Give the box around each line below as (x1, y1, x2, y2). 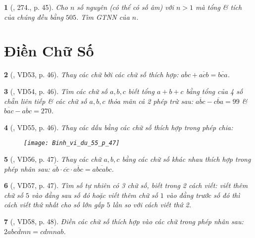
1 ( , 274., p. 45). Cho (4, 2, 68, 12)
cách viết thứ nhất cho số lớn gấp (4, 199, 104, 210)
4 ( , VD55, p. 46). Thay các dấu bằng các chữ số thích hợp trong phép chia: (4, 122, 233, 132)
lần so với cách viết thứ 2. (112, 199, 192, 210)
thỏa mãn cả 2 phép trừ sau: (107, 95, 194, 106)
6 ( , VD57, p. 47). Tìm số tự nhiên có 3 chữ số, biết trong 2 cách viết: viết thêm (4, 180, 248, 190)
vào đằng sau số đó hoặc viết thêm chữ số (32, 190, 158, 200)
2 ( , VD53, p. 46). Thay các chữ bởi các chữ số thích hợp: (4, 69, 179, 80)
